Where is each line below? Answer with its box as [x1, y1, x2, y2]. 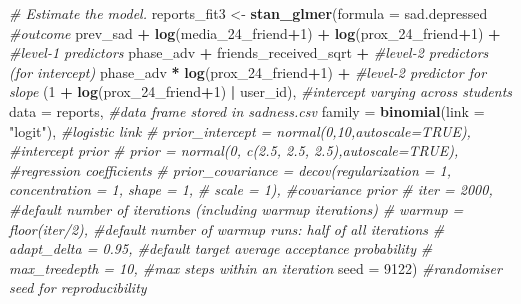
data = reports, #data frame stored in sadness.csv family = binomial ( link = [9, 100, 485, 121]
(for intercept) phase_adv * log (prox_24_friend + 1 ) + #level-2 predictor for [9, 61, 487, 82]
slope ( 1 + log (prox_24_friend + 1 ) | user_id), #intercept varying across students [9, 81, 513, 102]
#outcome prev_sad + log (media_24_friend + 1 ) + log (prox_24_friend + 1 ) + [9, 22, 501, 43]
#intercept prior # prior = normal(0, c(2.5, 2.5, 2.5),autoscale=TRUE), [9, 140, 459, 161]
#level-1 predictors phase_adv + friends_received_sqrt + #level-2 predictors [9, 42, 489, 63]
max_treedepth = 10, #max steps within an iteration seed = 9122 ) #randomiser [9, 257, 502, 278]
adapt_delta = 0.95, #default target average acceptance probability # [9, 238, 433, 259]
